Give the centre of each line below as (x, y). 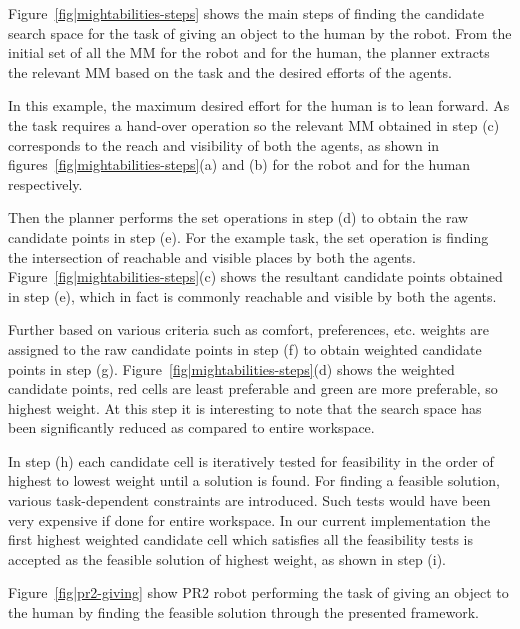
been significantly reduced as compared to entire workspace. (191, 427)
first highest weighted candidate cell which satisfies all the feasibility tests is (241, 539)
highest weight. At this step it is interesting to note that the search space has (245, 407)
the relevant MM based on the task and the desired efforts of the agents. (230, 71)
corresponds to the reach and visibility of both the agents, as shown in (224, 144)
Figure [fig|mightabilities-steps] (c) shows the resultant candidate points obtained (255, 276)
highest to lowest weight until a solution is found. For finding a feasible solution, (254, 480)
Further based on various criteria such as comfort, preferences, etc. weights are (248, 329)
